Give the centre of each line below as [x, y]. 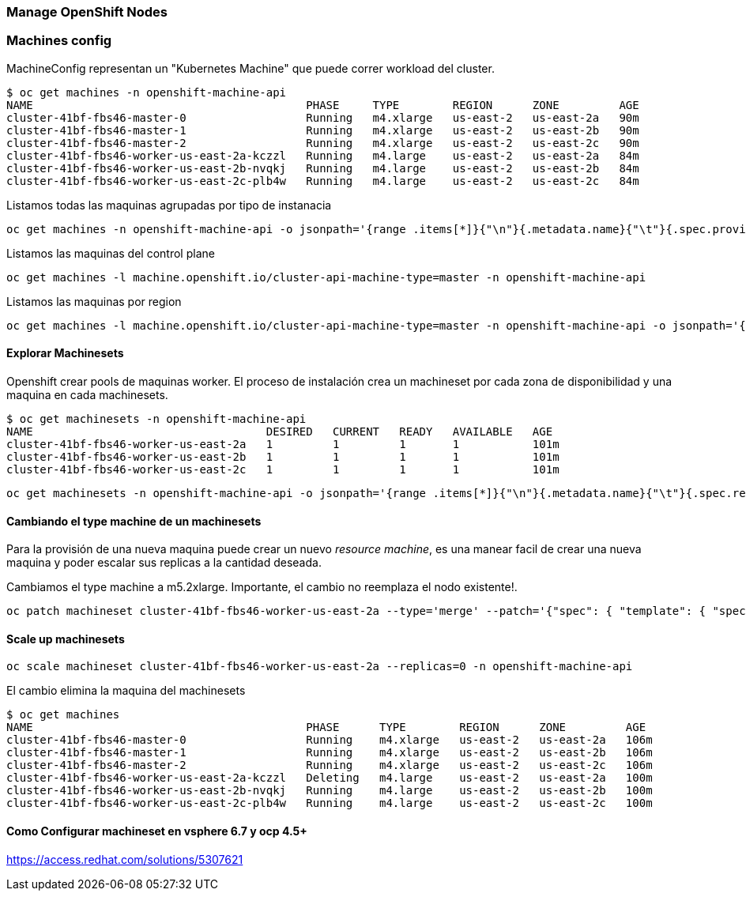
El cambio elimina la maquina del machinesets [126, 691]
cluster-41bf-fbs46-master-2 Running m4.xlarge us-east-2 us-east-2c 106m [330, 765]
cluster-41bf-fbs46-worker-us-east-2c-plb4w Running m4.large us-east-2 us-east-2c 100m [330, 803]
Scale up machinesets [66, 639]
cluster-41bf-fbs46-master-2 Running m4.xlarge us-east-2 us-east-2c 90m [323, 143]
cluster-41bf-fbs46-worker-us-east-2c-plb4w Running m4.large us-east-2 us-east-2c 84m [323, 181]
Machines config [59, 41]
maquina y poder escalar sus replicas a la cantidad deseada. [164, 563]
